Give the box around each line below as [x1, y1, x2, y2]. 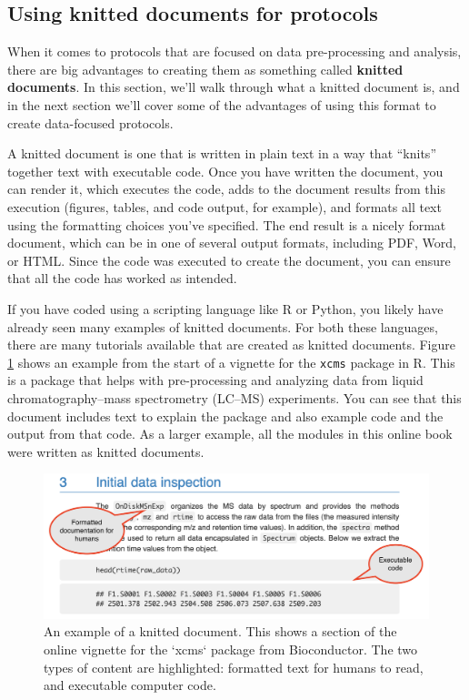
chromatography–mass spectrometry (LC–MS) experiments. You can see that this [7, 388, 462, 407]
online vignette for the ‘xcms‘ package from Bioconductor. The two [44, 639, 418, 658]
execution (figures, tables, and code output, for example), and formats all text [7, 197, 442, 216]
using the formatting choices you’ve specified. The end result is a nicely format [7, 215, 446, 234]
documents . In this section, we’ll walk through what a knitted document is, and [7, 77, 460, 96]
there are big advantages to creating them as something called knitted [7, 59, 404, 78]
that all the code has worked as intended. [7, 269, 237, 288]
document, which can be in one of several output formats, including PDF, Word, [7, 233, 457, 252]
